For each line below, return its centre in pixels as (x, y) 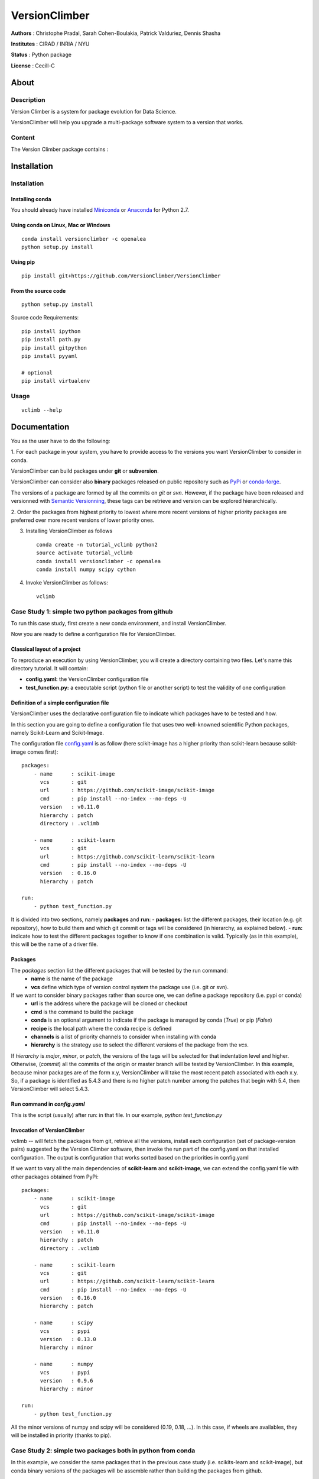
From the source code (38, 290)
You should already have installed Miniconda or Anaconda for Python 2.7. (100, 210)
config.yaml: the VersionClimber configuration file (87, 679)
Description (28, 99)
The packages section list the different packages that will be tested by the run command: (120, 970)
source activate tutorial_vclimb (84, 553)
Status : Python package (41, 55)
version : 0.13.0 (68, 1339)
